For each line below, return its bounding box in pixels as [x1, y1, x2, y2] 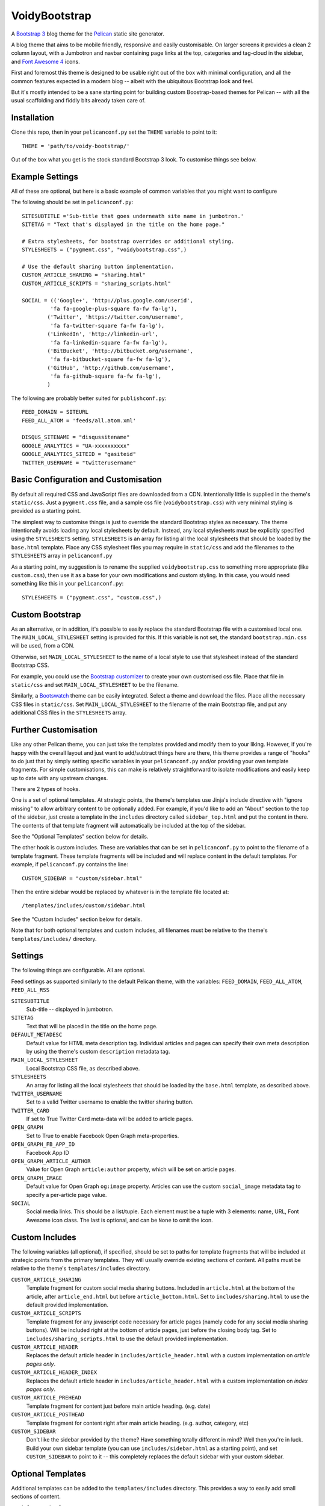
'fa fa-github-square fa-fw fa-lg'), [50, 373, 162, 380]
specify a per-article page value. [26, 1191, 107, 1198]
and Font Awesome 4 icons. [11, 58, 81, 65]
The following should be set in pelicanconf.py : [11, 199, 134, 206]
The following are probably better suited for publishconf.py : [11, 395, 167, 402]
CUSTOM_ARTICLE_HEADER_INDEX [11, 1369, 97, 1376]
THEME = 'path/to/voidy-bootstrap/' [22, 142, 130, 149]
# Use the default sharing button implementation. [22, 263, 175, 270]
